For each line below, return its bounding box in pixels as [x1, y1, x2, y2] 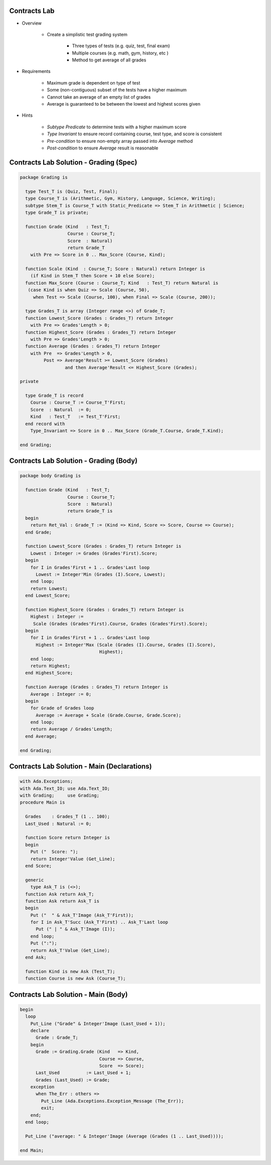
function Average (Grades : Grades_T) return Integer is [25, 684, 168, 690]
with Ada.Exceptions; [20, 779, 73, 784]
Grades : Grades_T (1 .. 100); [25, 814, 110, 819]
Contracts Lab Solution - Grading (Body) [9, 457, 138, 465]
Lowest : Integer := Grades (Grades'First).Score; [30, 550, 158, 556]
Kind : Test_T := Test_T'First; [30, 414, 120, 420]
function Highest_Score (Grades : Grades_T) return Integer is [25, 607, 184, 612]
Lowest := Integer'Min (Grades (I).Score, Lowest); [36, 571, 166, 577]
